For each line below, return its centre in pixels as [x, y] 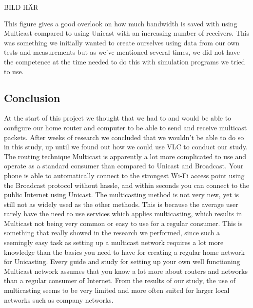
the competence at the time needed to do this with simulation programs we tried [125, 61]
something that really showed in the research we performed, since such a [112, 233]
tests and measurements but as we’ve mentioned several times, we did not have [122, 52]
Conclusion [32, 97]
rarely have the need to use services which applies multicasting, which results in [123, 214]
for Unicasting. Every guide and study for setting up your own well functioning [122, 261]
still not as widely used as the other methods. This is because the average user [121, 204]
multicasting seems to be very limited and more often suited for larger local [117, 290]
